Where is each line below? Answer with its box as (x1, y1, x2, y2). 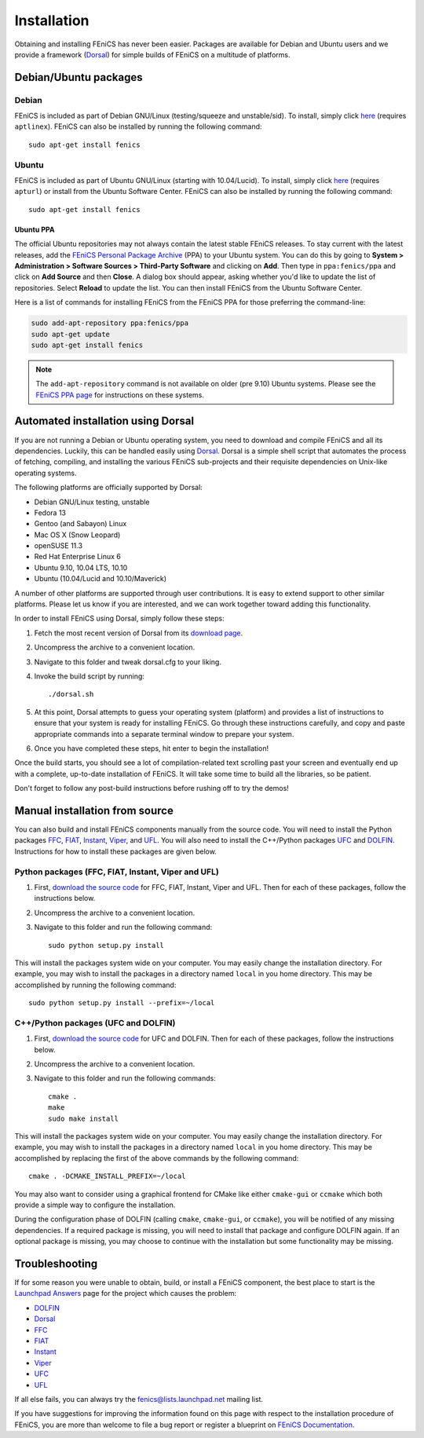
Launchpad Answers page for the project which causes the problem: (14, 1289, 237, 1298)
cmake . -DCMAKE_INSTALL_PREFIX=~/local (28, 1172, 186, 1181)
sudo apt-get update (31, 330, 110, 338)
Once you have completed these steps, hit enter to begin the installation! (34, 743, 269, 753)
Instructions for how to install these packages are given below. (14, 847, 217, 856)
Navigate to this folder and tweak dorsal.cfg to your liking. (34, 657, 221, 667)
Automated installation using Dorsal (14, 415, 195, 428)
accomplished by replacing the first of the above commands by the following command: (14, 1153, 299, 1162)
